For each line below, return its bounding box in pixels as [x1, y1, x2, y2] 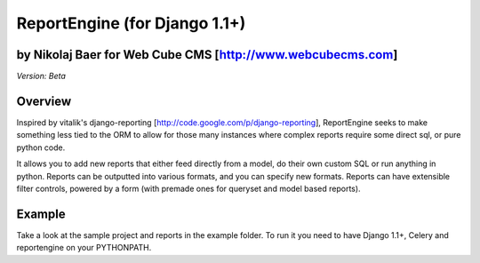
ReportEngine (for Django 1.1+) [16, 13, 246, 33]
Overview [16, 93, 72, 108]
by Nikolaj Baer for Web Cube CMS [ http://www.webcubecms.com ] [16, 47, 398, 62]
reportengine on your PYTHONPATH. [16, 243, 152, 253]
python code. [16, 142, 66, 153]
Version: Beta [16, 71, 66, 82]
